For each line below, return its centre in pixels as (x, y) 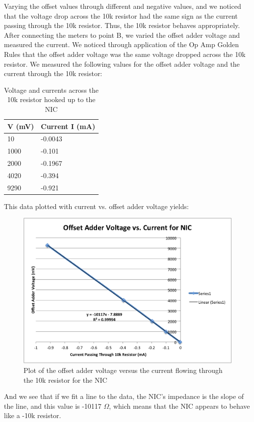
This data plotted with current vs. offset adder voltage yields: (96, 206)
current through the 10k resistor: (53, 73)
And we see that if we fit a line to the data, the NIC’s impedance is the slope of (124, 396)
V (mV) (21, 126)
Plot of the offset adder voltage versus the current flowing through (123, 370)
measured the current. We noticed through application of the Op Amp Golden (122, 44)
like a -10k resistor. (33, 415)
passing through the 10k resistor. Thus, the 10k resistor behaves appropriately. (122, 25)
